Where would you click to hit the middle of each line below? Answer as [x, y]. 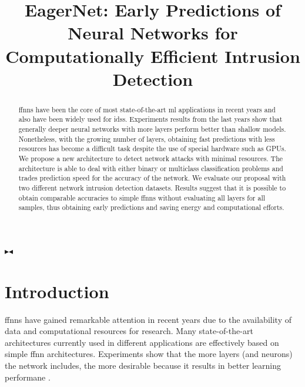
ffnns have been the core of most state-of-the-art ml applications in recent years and [147, 109]
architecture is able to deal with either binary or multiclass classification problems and [151, 168]
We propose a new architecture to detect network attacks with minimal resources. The [151, 159]
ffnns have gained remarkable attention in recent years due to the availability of [148, 319]
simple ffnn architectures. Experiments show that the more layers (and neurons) [149, 354]
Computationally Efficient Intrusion [153, 56]
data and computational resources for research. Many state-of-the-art [129, 331]
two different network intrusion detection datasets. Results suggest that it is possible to [152, 187]
